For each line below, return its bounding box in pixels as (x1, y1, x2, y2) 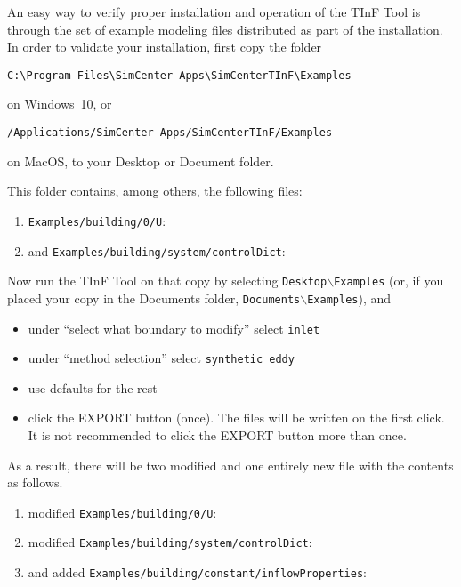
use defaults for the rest (28, 378, 158, 397)
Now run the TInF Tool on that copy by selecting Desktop (7, 271, 328, 290)
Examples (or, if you (334, 271, 444, 290)
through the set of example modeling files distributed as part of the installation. (7, 20, 443, 38)
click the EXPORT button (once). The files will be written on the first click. (28, 408, 445, 427)
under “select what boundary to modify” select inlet (28, 318, 320, 337)
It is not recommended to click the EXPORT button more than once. (28, 426, 407, 444)
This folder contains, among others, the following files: (7, 181, 303, 200)
